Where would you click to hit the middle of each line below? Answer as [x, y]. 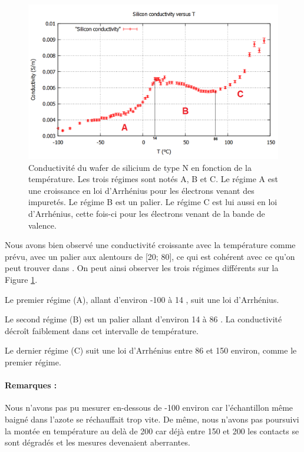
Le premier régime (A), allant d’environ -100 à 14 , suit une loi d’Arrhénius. [142, 299]
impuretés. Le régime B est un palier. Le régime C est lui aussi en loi [153, 202]
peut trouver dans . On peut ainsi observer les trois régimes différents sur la [142, 268]
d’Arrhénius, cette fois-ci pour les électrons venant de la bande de [147, 214]
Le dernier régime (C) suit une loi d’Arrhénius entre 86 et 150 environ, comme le [151, 350]
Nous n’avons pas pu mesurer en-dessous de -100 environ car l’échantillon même [149, 408]
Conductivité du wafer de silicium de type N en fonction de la [140, 167]
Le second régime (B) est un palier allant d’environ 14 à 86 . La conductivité [143, 319]
